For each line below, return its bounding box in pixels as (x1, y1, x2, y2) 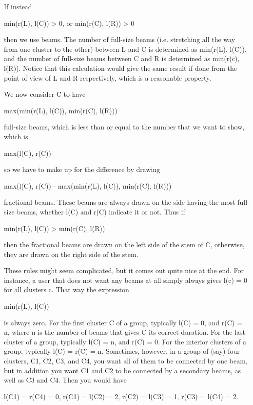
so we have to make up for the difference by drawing (4, 164, 160, 174)
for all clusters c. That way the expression (4, 284, 129, 295)
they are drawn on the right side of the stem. (4, 249, 138, 259)
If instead (4, 1, 32, 11)
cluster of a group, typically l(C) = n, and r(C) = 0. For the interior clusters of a (4, 336, 246, 346)
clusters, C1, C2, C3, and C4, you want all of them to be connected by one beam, (4, 356, 248, 366)
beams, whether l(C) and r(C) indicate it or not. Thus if (17, 206, 185, 216)
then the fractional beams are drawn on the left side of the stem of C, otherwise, (4, 239, 245, 250)
